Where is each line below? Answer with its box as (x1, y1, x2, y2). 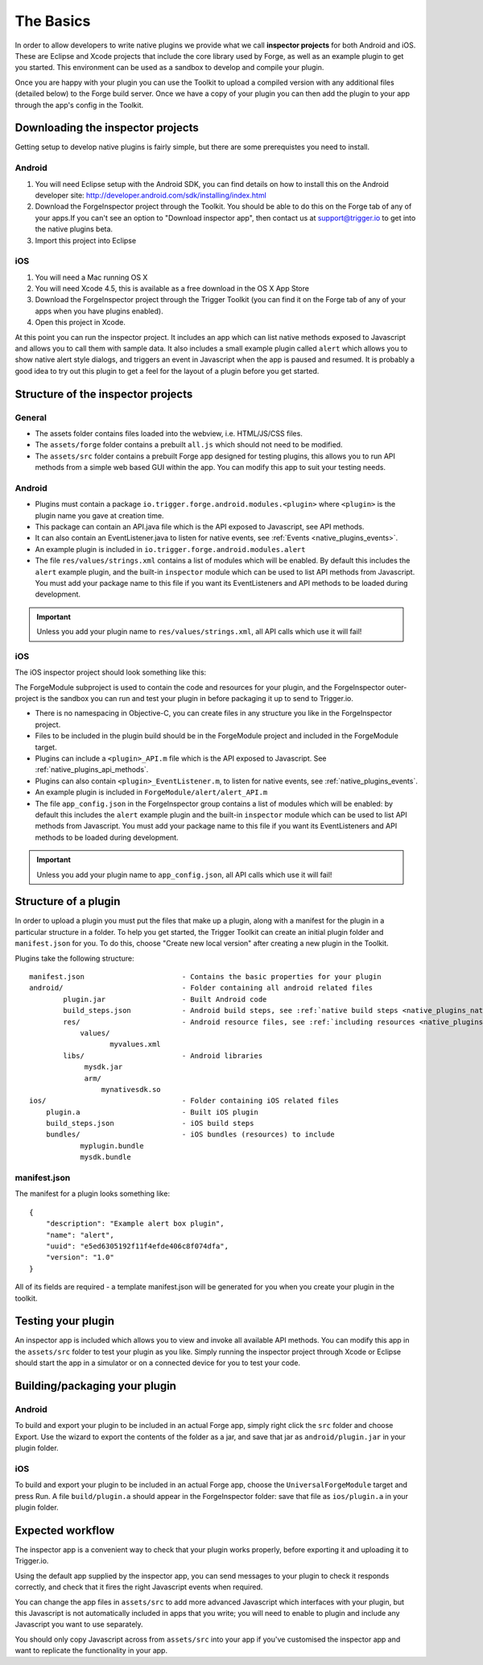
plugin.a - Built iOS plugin (45, 1107, 259, 1116)
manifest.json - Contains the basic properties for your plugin (29, 972, 382, 981)
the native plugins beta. (35, 224, 113, 234)
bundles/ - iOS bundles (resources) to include (45, 1130, 335, 1140)
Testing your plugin (14, 1314, 115, 1328)
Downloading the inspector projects (14, 121, 199, 135)
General (14, 412, 47, 423)
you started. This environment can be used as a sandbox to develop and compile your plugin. (14, 63, 324, 73)
